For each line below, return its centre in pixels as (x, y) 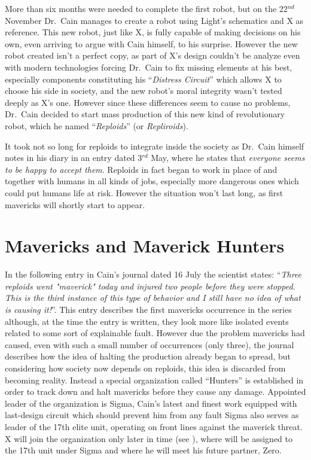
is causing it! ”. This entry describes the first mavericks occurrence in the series (148, 309)
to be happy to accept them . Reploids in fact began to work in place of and (141, 169)
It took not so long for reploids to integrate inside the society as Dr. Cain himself (155, 146)
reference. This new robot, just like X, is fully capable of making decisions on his (153, 32)
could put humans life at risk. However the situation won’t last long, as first (144, 192)
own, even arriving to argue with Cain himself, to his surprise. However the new (151, 43)
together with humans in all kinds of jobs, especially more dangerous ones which (152, 181)
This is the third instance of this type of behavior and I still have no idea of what (153, 298)
